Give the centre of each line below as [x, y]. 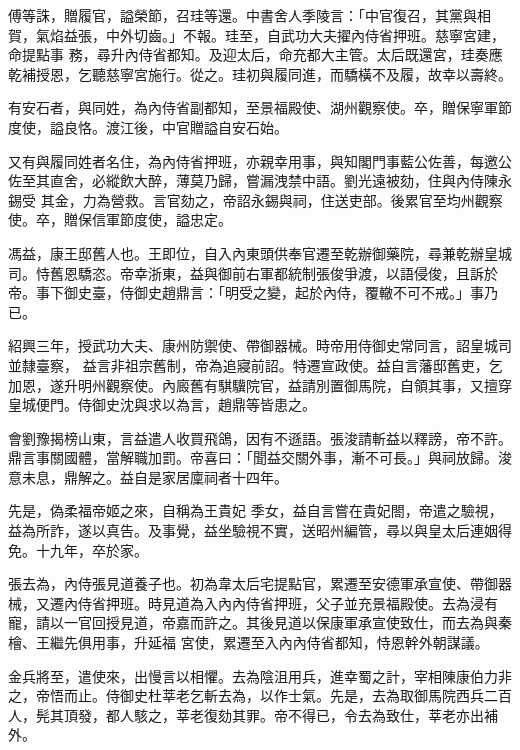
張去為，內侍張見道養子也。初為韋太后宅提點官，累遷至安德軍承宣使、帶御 [253, 583]
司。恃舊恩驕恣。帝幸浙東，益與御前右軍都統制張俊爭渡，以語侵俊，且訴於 [253, 272]
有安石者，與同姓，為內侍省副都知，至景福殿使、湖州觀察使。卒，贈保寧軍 [253, 107]
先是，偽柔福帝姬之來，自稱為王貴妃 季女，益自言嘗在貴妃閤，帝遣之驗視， [255, 510]
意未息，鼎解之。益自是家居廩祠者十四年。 [148, 476]
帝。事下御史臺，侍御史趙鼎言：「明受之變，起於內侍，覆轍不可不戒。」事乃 [253, 292]
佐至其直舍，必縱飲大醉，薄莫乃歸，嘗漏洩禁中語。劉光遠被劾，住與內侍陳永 [260, 180]
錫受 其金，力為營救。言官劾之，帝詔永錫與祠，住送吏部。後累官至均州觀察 [255, 199]
